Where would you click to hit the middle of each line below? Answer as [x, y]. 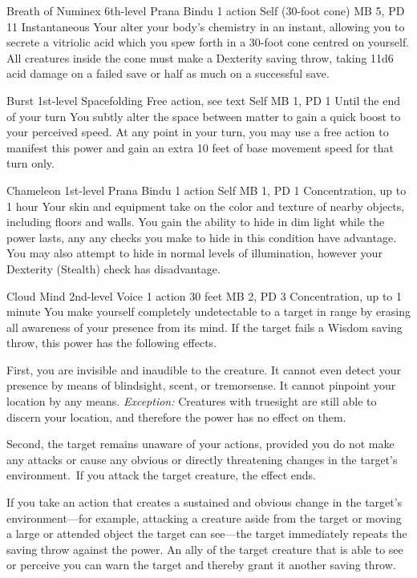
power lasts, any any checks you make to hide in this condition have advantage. [202, 237]
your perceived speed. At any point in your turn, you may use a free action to [198, 132]
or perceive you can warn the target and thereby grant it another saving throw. [201, 565]
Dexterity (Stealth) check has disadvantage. [113, 268]
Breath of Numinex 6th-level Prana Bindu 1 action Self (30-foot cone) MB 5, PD [206, 10]
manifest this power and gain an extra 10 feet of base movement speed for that [200, 147]
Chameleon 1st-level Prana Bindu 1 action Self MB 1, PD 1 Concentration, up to [206, 190]
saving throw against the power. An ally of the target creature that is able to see [205, 549]
